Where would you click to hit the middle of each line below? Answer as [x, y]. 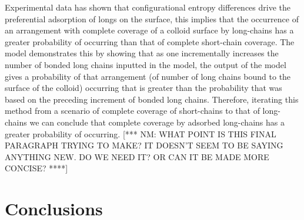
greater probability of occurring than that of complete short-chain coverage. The [150, 41]
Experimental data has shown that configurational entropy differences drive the [148, 7]
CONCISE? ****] [36, 168]
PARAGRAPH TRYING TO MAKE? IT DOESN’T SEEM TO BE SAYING [144, 145]
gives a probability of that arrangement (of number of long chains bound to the [148, 76]
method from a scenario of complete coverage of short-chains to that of [132, 111]
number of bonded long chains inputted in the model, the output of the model [146, 64]
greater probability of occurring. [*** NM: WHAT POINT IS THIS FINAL [141, 133]
